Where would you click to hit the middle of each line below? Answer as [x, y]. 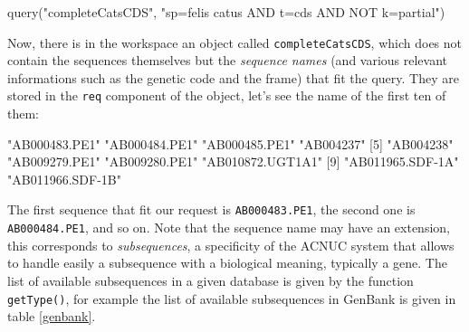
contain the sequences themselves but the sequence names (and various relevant [228, 60]
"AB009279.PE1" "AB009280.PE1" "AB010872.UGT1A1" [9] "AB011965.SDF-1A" [233, 161]
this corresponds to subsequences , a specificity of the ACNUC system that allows [231, 245]
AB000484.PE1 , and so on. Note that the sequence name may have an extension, [229, 228]
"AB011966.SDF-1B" [64, 179]
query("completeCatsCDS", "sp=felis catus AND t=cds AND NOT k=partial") [226, 12]
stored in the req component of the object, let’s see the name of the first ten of [227, 95]
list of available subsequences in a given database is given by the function [211, 280]
